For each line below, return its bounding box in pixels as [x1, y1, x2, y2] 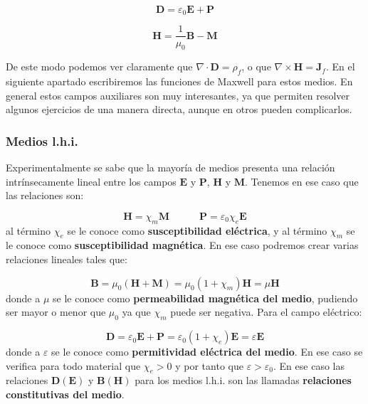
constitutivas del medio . [6, 387, 125, 402]
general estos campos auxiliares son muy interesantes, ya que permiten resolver [6, 87, 350, 102]
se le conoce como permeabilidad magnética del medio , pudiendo [53, 290, 358, 305]
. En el [325, 59, 355, 74]
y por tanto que [175, 358, 243, 373]
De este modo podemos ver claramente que [6, 59, 193, 74]
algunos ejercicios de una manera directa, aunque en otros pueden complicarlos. [6, 102, 352, 117]
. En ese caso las [273, 358, 345, 373]
